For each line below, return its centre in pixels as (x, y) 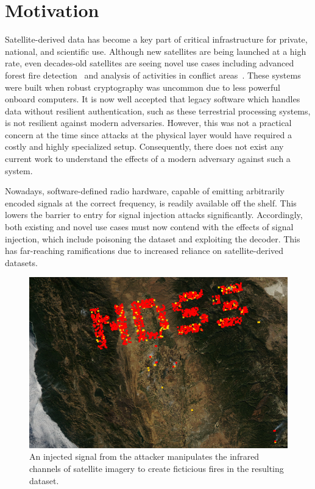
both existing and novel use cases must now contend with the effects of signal (149, 227)
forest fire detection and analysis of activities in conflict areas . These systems (153, 75)
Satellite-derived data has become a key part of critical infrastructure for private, (156, 39)
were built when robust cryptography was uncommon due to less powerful (143, 87)
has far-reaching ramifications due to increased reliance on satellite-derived (144, 251)
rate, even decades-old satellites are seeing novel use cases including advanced (150, 63)
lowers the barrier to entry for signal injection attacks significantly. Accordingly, (154, 215)
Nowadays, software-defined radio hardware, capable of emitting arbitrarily (145, 191)
